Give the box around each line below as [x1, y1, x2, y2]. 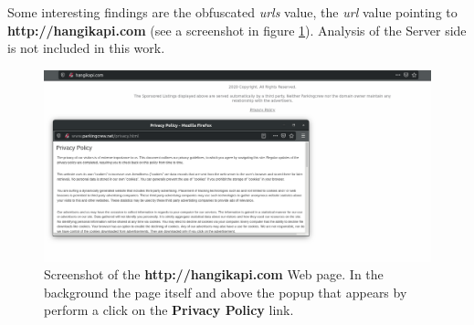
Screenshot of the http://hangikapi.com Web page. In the [44, 265, 384, 284]
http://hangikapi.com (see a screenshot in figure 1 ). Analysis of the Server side [7, 20, 467, 39]
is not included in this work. [7, 38, 165, 58]
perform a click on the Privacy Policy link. [44, 300, 294, 320]
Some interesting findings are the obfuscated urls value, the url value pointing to [7, 3, 458, 21]
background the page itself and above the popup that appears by [44, 282, 407, 301]
